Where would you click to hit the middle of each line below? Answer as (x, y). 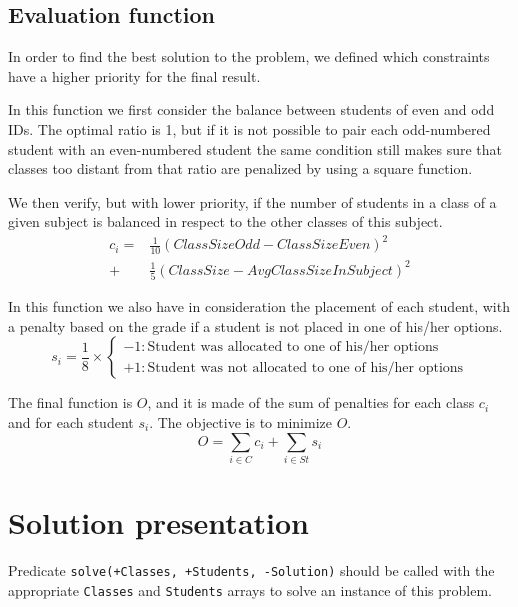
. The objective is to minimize (240, 421)
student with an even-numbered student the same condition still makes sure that (255, 148)
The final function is (70, 402)
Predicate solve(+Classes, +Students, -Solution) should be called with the (251, 569)
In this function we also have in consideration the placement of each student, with (259, 306)
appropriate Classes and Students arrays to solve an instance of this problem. (250, 589)
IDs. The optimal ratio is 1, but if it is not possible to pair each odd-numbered (249, 128)
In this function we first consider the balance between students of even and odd (251, 109)
